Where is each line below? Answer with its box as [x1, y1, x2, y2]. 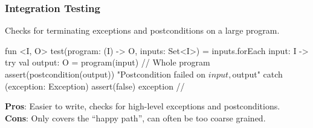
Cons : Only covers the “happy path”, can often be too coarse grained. [5, 111, 266, 124]
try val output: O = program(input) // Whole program [5, 56, 210, 69]
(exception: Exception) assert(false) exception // [5, 79, 185, 92]
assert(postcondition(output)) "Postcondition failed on [5, 68, 206, 80]
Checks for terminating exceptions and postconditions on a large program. [5, 24, 280, 37]
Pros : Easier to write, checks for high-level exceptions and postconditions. [5, 100, 280, 112]
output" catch [232, 68, 283, 80]
